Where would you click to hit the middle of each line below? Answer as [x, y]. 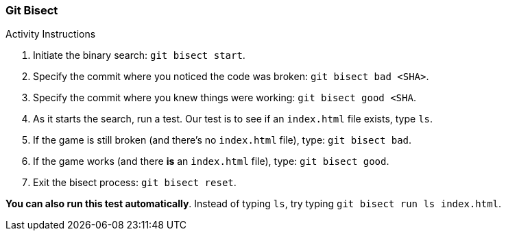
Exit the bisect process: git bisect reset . [135, 183]
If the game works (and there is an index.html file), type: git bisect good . [211, 161]
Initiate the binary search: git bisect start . [139, 55]
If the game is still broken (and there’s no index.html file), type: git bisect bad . [222, 140]
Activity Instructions [51, 34]
